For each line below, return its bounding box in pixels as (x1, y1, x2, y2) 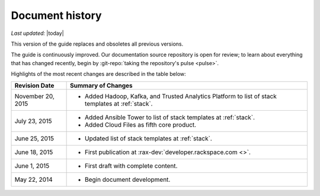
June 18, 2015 (14, 148, 53, 156)
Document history (11, 9, 102, 22)
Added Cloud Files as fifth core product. (85, 120, 197, 128)
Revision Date (14, 81, 55, 89)
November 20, (14, 92, 55, 100)
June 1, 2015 (14, 162, 50, 170)
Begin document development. (85, 175, 171, 184)
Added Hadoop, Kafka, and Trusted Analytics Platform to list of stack (85, 92, 277, 100)
